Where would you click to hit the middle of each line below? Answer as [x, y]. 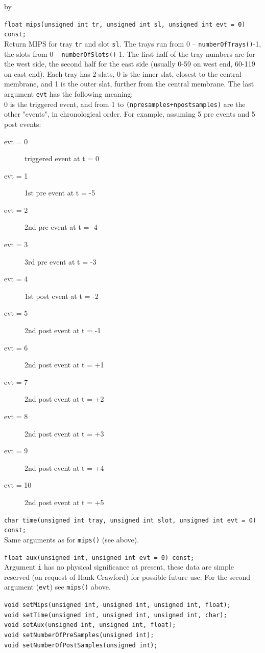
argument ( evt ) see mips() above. [57, 587]
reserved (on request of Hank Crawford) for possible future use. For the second [127, 576]
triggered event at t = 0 [62, 158]
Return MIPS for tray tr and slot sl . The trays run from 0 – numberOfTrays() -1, [133, 43]
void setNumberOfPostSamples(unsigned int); [81, 645]
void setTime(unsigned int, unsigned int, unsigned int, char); [116, 615]
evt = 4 [16, 279]
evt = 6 [16, 347]
